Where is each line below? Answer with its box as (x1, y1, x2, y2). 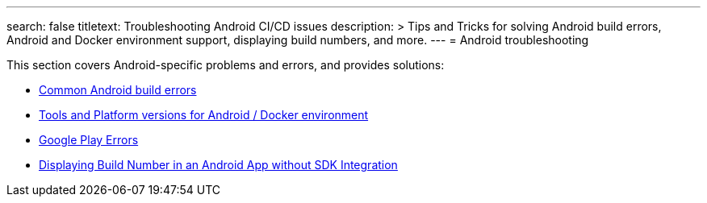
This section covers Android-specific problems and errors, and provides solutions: (6, 58, 445, 72)
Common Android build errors (39, 83, 197, 97)
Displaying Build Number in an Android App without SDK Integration (39, 158, 398, 172)
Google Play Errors (39, 133, 139, 147)
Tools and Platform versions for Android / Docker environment (39, 108, 369, 122)
